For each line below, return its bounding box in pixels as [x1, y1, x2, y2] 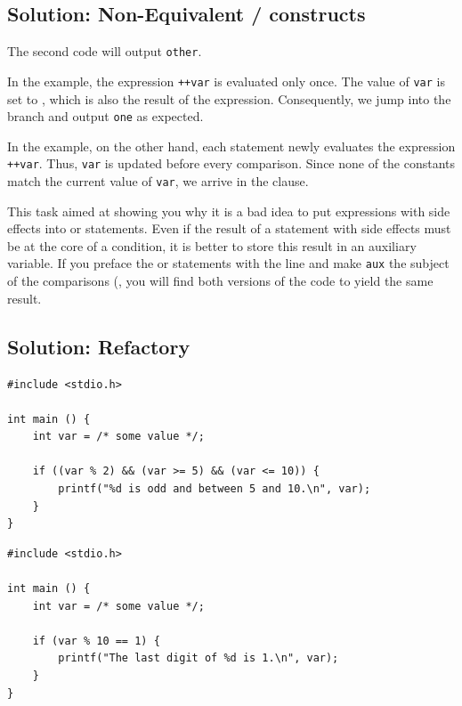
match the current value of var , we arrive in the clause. [7, 172, 309, 191]
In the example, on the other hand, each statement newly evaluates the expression [7, 136, 456, 155]
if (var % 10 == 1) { [32, 634, 160, 647]
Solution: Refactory [7, 332, 190, 360]
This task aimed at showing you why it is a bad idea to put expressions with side [7, 201, 450, 220]
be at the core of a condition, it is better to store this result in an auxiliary [7, 236, 417, 255]
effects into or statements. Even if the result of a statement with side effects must [7, 219, 451, 238]
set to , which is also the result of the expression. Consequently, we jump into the [7, 89, 451, 108]
